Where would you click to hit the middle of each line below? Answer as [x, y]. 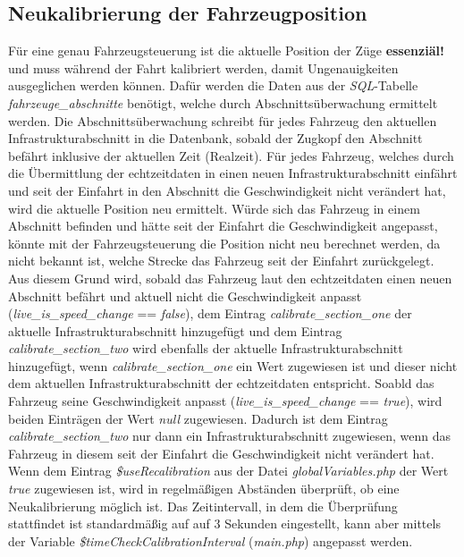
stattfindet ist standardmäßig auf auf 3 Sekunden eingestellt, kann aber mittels [224, 523]
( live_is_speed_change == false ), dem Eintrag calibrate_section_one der [210, 313]
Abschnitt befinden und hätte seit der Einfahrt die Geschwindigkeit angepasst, [223, 226]
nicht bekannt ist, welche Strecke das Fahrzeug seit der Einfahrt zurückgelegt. [221, 261]
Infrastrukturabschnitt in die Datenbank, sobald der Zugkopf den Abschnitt [215, 138]
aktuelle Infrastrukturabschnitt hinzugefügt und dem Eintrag [175, 330]
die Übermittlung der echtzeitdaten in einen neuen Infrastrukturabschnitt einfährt [233, 173]
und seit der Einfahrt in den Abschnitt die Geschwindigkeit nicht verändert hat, [227, 190]
